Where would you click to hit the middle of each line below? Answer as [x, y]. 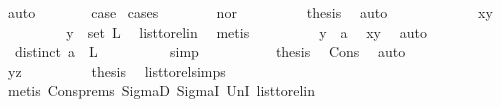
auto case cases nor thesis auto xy [250, 12]
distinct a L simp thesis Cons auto [210, 51]
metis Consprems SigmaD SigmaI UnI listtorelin [161, 90]
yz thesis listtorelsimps [116, 70]
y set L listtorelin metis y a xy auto [246, 31]
